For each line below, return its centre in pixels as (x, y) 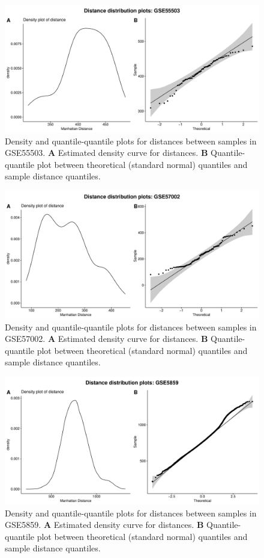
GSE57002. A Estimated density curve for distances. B (106, 339)
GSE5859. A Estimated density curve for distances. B (104, 525)
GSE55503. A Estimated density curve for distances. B (106, 153)
